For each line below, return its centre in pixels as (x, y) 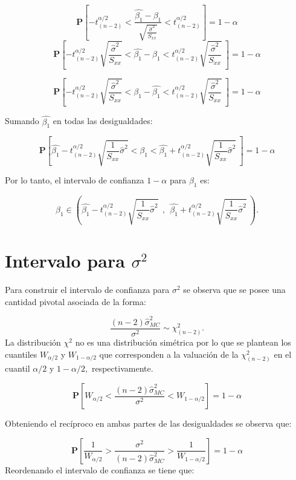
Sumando (22, 121)
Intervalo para (65, 261)
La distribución (33, 342)
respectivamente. (122, 368)
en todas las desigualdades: (103, 121)
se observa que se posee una (234, 290)
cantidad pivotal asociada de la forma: (76, 301)
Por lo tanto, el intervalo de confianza (75, 180)
